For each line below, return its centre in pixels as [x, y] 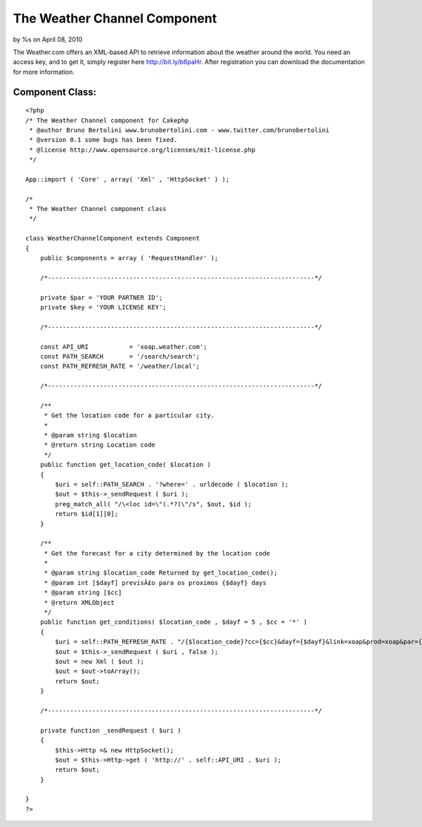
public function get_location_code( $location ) [125, 465]
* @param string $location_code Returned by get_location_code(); [161, 573]
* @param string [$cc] [83, 593]
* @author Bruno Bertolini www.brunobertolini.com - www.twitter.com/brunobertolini [179, 130]
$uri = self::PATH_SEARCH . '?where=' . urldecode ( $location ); [172, 484]
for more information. [44, 72]
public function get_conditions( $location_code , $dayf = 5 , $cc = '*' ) [173, 622]
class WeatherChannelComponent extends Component [113, 238]
